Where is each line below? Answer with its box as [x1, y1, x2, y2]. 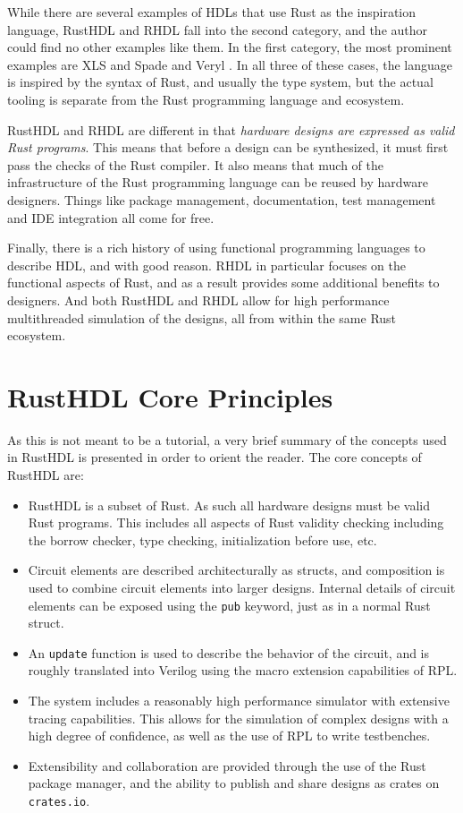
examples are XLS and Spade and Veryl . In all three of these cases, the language [7, 55, 452, 73]
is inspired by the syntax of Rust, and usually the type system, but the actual [7, 73, 434, 91]
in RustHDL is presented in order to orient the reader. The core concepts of [7, 448, 422, 466]
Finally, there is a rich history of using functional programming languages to [7, 238, 425, 257]
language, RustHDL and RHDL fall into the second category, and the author [7, 20, 428, 39]
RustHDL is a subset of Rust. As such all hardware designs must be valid [28, 495, 430, 514]
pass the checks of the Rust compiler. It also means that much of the [7, 155, 384, 174]
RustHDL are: [7, 466, 84, 484]
